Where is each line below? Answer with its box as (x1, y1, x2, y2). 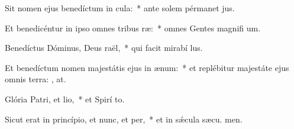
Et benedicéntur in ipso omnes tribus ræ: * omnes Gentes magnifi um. (5, 21, 261, 34)
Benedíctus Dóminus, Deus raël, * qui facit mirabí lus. (5, 41, 203, 54)
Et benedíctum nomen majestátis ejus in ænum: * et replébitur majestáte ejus (5, 61, 289, 73)
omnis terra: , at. (5, 73, 66, 85)
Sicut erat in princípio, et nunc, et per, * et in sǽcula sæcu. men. (5, 112, 243, 125)
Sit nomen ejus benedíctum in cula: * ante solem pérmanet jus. (5, 2, 235, 14)
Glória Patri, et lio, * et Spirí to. (5, 92, 125, 105)
